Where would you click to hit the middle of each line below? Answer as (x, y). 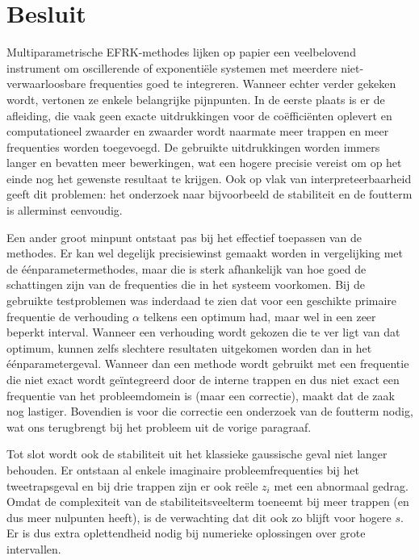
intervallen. (34, 548)
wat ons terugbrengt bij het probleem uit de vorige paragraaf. (159, 426)
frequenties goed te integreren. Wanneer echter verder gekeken (243, 84)
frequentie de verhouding (68, 316)
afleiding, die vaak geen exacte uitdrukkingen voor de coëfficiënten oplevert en (199, 115)
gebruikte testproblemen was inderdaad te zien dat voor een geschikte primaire (202, 301)
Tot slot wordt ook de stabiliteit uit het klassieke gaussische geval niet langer (197, 454)
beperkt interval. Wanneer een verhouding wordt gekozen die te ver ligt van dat (203, 332)
